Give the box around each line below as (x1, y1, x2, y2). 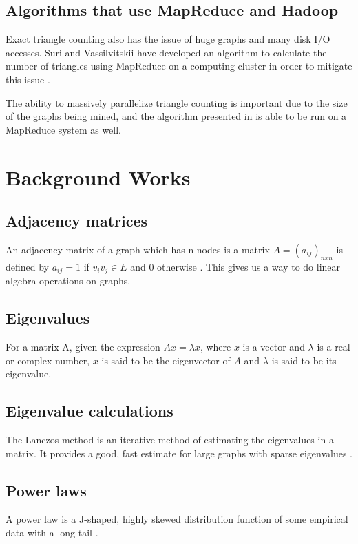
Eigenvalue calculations (6, 400, 173, 421)
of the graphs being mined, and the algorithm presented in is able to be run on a (6, 109, 347, 123)
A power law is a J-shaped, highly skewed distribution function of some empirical (6, 512, 348, 526)
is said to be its (271, 353, 337, 367)
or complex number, (6, 353, 90, 367)
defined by (6, 259, 50, 273)
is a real (317, 339, 350, 353)
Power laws (6, 479, 87, 501)
